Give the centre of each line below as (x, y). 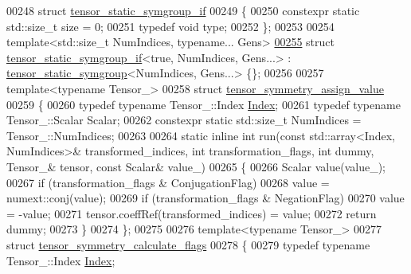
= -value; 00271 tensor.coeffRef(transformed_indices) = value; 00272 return (192, 213)
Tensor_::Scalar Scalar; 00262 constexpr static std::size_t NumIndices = (184, 120)
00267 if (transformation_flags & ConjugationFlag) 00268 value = (168, 182)
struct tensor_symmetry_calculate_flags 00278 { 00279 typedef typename (188, 244)
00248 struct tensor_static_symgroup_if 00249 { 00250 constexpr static (183, 10)
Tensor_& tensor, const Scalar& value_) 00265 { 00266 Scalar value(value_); (196, 166)
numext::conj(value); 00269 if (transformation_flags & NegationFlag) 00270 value (205, 198)
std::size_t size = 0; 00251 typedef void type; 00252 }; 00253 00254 (170, 26)
